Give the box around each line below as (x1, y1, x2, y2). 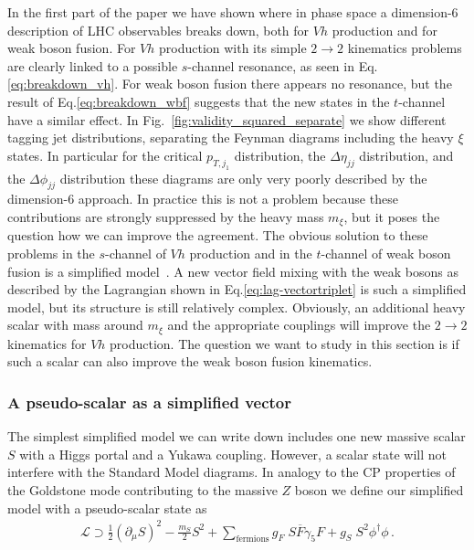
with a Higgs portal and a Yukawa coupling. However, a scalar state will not (19, 444, 448, 463)
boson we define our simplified (294, 480, 464, 499)
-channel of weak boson (321, 243, 451, 262)
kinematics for (7, 333, 87, 353)
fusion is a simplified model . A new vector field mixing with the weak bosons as (7, 261, 458, 280)
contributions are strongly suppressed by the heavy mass (7, 206, 324, 226)
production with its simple (158, 38, 307, 58)
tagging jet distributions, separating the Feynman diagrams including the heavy (7, 128, 454, 147)
